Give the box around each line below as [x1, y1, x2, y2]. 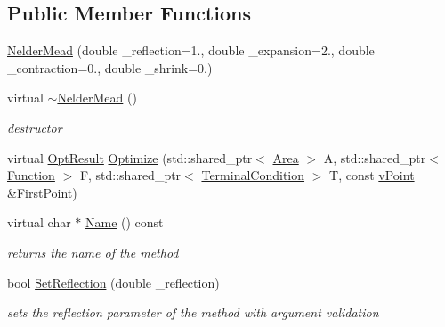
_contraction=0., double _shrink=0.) [7, 58, 213, 77]
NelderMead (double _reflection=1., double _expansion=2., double [7, 41, 375, 60]
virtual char [7, 213, 71, 232]
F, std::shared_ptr [79, 166, 182, 184]
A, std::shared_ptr [323, 148, 426, 167]
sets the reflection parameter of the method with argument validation [7, 303, 379, 322]
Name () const [85, 213, 164, 232]
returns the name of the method [7, 242, 179, 261]
